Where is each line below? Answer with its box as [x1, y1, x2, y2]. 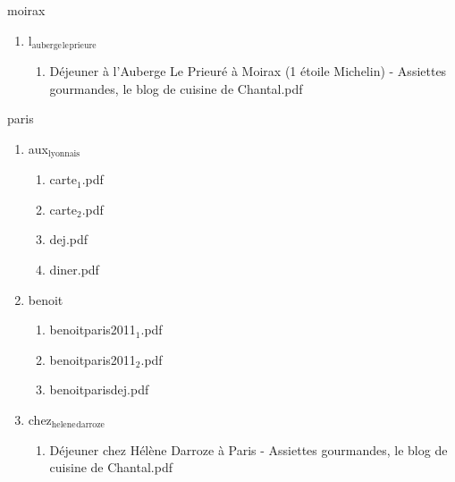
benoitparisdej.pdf [49, 380, 149, 399]
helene [51, 420, 76, 430]
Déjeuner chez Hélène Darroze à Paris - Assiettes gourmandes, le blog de [49, 440, 448, 459]
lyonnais [47, 149, 80, 159]
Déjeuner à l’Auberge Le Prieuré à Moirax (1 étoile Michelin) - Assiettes [49, 62, 447, 80]
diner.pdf [49, 260, 99, 279]
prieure [69, 41, 97, 51]
